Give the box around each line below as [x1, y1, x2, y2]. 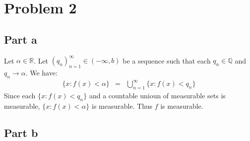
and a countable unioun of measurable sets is [89, 90, 226, 100]
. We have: [25, 67, 58, 77]
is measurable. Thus [92, 100, 153, 111]
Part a [4, 31, 37, 47]
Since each [4, 90, 36, 100]
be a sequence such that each [123, 55, 211, 66]
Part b [4, 125, 38, 140]
